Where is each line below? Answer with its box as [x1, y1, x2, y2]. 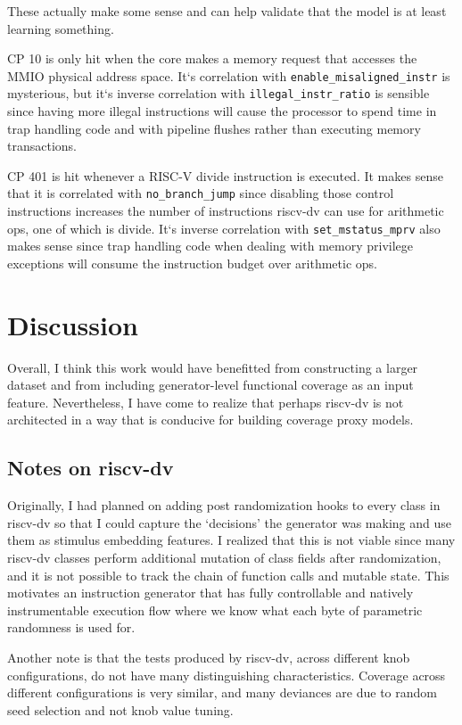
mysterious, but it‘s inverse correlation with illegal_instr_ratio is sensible [7, 84, 430, 103]
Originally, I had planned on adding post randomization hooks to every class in [7, 496, 441, 515]
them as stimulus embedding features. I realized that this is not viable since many [7, 531, 456, 549]
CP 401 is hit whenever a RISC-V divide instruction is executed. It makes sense [7, 166, 443, 185]
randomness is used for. [7, 618, 136, 637]
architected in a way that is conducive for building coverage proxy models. [7, 410, 414, 429]
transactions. [7, 136, 77, 155]
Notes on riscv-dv [7, 454, 174, 482]
